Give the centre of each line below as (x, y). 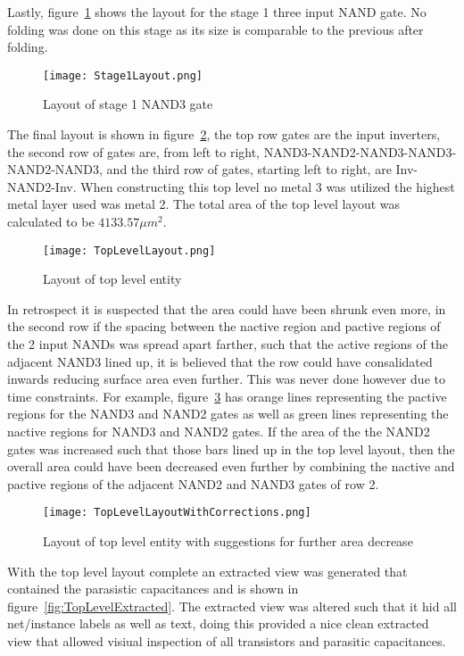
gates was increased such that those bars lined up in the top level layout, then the (231, 448)
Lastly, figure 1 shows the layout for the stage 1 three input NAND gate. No (217, 12)
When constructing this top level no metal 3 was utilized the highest (268, 186)
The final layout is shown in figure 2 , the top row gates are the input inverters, (224, 134)
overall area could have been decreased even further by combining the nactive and (231, 466)
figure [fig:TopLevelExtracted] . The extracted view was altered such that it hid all (232, 606)
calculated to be (51, 221)
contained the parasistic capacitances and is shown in (153, 589)
